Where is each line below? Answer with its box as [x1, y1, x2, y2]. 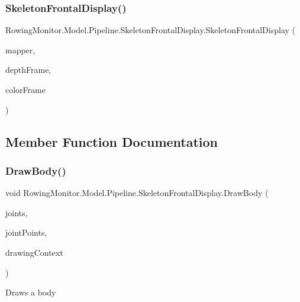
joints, [5, 206, 28, 219]
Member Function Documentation [5, 132, 218, 150]
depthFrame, [5, 63, 51, 76]
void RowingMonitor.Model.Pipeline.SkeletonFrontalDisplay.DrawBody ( [5, 187, 269, 199]
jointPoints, [5, 226, 47, 239]
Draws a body [5, 286, 56, 298]
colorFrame [5, 83, 46, 95]
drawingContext [5, 246, 63, 258]
